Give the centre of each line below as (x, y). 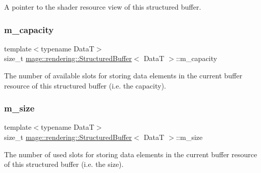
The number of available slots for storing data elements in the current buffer (123, 75)
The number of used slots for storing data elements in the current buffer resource (131, 154)
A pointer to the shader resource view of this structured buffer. (103, 7)
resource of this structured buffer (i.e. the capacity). (85, 85)
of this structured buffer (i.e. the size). (64, 164)
